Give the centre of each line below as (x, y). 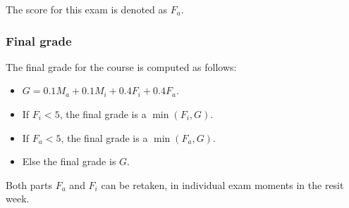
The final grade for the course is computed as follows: (121, 66)
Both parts (29, 184)
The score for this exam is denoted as (87, 9)
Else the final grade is (69, 161)
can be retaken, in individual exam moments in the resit (222, 184)
